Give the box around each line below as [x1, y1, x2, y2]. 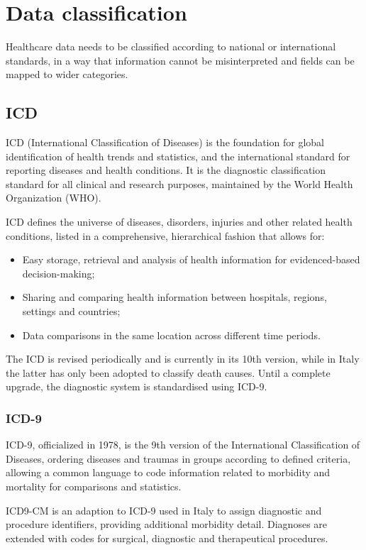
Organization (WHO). [6, 190, 101, 205]
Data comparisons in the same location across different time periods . [22, 327, 321, 342]
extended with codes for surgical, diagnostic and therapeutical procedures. [6, 530, 328, 545]
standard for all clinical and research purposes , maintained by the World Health [6, 176, 353, 191]
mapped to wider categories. [6, 67, 128, 82]
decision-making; [22, 265, 95, 280]
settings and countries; [22, 304, 121, 319]
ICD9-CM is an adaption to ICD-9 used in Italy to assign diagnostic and [6, 502, 322, 517]
